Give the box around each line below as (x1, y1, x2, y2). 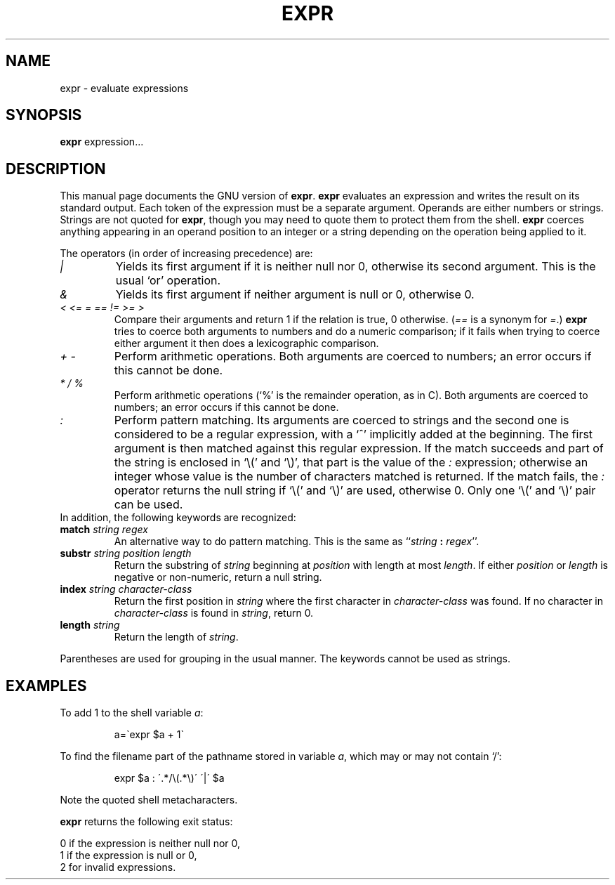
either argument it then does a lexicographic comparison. (114, 337, 379, 350)
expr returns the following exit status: (60, 815, 233, 828)
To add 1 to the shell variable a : (60, 707, 204, 719)
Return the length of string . (114, 631, 239, 643)
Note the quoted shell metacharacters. (60, 794, 238, 806)
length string (60, 619, 120, 631)
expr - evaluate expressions (60, 81, 189, 94)
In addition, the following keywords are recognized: (60, 511, 296, 524)
